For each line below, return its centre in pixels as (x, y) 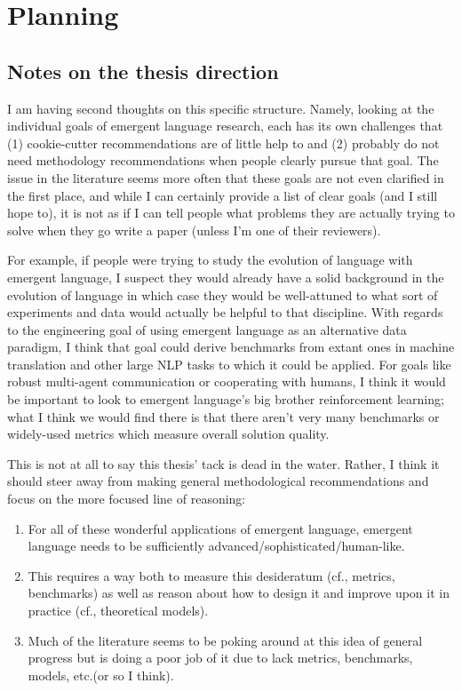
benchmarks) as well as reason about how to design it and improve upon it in (239, 593)
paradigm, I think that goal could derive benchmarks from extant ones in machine (231, 347)
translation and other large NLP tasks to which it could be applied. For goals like (229, 364)
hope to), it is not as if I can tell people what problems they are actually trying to (231, 213)
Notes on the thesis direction (143, 71)
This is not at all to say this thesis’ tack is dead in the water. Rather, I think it (223, 463)
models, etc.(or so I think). (101, 675)
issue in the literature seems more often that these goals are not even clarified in (226, 177)
